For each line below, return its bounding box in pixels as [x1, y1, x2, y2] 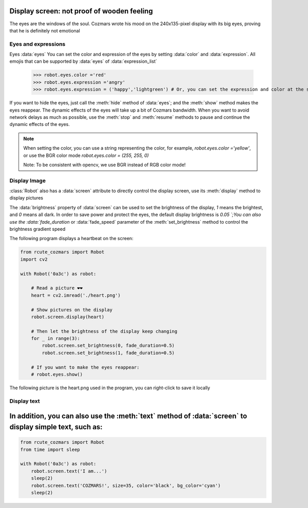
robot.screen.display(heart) [31, 314, 105, 320]
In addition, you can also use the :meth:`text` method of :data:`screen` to [9, 412, 247, 421]
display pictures [9, 195, 44, 201]
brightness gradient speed [9, 226, 66, 232]
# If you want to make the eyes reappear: [31, 364, 140, 370]
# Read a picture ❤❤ [31, 285, 83, 291]
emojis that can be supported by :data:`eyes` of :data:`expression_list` [9, 58, 158, 64]
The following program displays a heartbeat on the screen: [9, 235, 133, 242]
